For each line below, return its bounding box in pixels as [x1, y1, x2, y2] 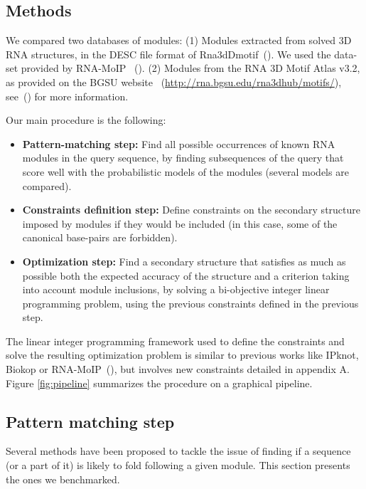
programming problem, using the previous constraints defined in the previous [22, 295, 359, 310]
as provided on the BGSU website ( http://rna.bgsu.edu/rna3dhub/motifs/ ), [6, 74, 342, 89]
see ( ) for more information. [6, 88, 129, 103]
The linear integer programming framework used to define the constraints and [6, 333, 345, 348]
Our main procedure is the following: [6, 112, 166, 127]
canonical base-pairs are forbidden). [22, 230, 178, 245]
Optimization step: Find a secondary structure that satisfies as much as [22, 253, 346, 268]
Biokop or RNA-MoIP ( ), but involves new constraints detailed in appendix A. [6, 362, 350, 377]
